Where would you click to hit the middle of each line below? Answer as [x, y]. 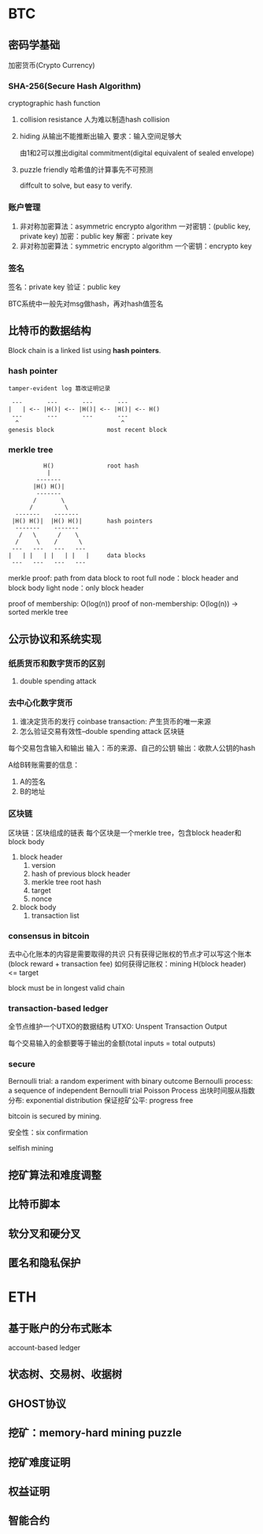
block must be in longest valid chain [67, 988]
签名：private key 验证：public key [64, 287]
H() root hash [91, 466]
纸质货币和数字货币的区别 [57, 663]
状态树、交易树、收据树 [65, 1374]
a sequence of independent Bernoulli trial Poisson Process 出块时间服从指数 [131, 1091]
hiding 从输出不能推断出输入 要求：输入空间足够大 [101, 136]
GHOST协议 [37, 1404]
